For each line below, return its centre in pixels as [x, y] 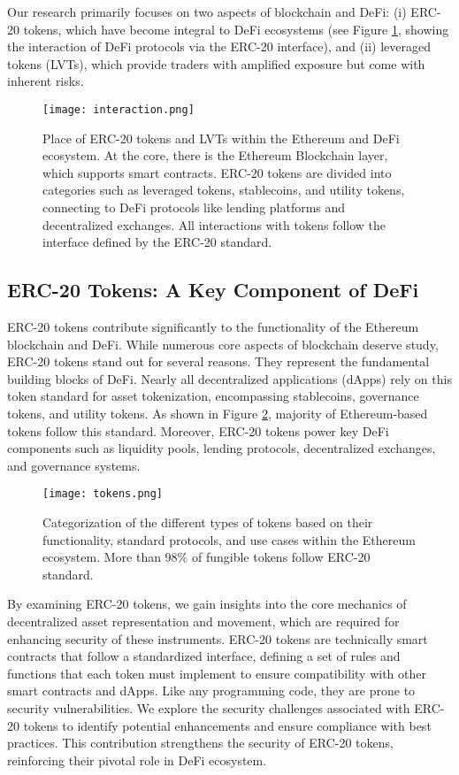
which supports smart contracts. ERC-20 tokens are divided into [217, 172]
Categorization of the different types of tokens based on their [208, 522]
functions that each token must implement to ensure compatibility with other [217, 673]
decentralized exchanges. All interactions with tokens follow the [214, 224]
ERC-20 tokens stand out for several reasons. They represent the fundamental [218, 361]
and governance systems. [74, 465]
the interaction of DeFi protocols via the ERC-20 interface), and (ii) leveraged [219, 46]
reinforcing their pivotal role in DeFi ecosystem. [137, 760]
